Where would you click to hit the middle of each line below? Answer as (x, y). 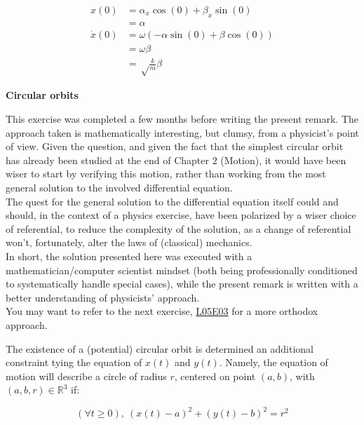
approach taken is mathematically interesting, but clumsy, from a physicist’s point (182, 132)
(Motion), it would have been (283, 160)
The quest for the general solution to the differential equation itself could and (172, 201)
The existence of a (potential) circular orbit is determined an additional (160, 348)
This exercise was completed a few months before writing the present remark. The (182, 119)
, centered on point (215, 376)
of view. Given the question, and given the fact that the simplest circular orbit (175, 146)
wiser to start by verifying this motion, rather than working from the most (166, 174)
